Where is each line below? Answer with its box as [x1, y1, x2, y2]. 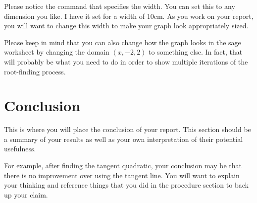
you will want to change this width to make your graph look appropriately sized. [4, 20, 249, 31]
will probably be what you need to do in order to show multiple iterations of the [4, 56, 248, 67]
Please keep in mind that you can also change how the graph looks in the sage [4, 37, 241, 47]
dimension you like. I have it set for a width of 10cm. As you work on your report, [4, 10, 254, 21]
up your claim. [4, 189, 48, 200]
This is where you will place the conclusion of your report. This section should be [4, 124, 251, 135]
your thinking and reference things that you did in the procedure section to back [4, 180, 249, 190]
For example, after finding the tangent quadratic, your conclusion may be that [4, 160, 242, 171]
